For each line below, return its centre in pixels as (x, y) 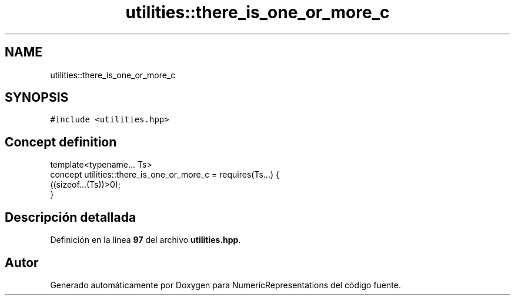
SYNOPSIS (37, 98)
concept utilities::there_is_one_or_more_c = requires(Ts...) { (165, 175)
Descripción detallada (71, 217)
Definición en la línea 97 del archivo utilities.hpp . (146, 240)
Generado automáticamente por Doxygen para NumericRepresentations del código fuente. (225, 285)
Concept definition (61, 142)
